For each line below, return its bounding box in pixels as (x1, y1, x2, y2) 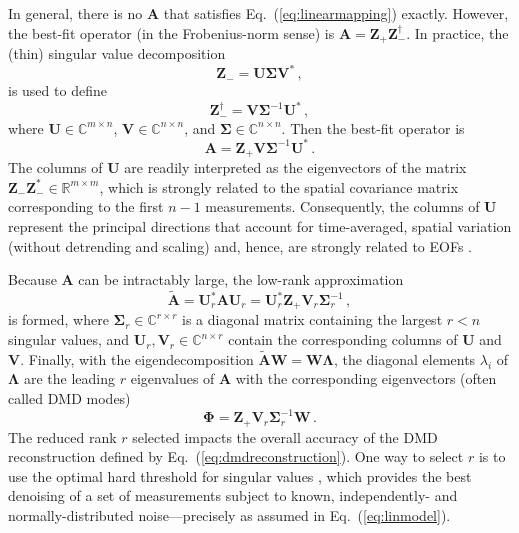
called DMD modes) (8, 388, 131, 409)
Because (8, 269, 57, 290)
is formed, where (8, 309, 109, 330)
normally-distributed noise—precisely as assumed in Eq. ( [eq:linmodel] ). (8, 504, 451, 525)
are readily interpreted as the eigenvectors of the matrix (124, 157, 467, 178)
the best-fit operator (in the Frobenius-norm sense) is (8, 22, 335, 43)
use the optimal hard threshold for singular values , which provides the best (8, 465, 472, 486)
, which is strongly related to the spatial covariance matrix (99, 176, 459, 197)
